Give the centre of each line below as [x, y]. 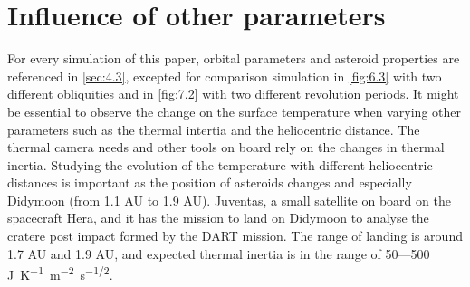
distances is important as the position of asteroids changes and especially [210, 182]
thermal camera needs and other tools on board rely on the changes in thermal [226, 147]
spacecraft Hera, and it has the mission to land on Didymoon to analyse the [218, 218]
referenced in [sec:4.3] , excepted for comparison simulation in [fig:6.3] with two [225, 76]
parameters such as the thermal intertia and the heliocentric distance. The [214, 129]
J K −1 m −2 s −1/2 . [60, 273]
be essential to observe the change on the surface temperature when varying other [235, 111]
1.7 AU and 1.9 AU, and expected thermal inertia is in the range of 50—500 [219, 253]
